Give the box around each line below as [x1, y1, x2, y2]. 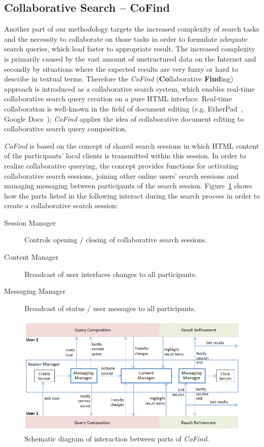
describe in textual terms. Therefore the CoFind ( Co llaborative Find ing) [4, 73, 233, 84]
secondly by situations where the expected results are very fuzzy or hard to [4, 63, 239, 74]
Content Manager [4, 252, 58, 262]
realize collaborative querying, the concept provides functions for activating [4, 160, 239, 171]
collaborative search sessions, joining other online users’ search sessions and [4, 170, 239, 181]
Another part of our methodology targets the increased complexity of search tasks [4, 23, 259, 34]
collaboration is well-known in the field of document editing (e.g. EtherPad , [4, 103, 243, 114]
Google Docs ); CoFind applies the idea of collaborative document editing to [4, 113, 244, 124]
